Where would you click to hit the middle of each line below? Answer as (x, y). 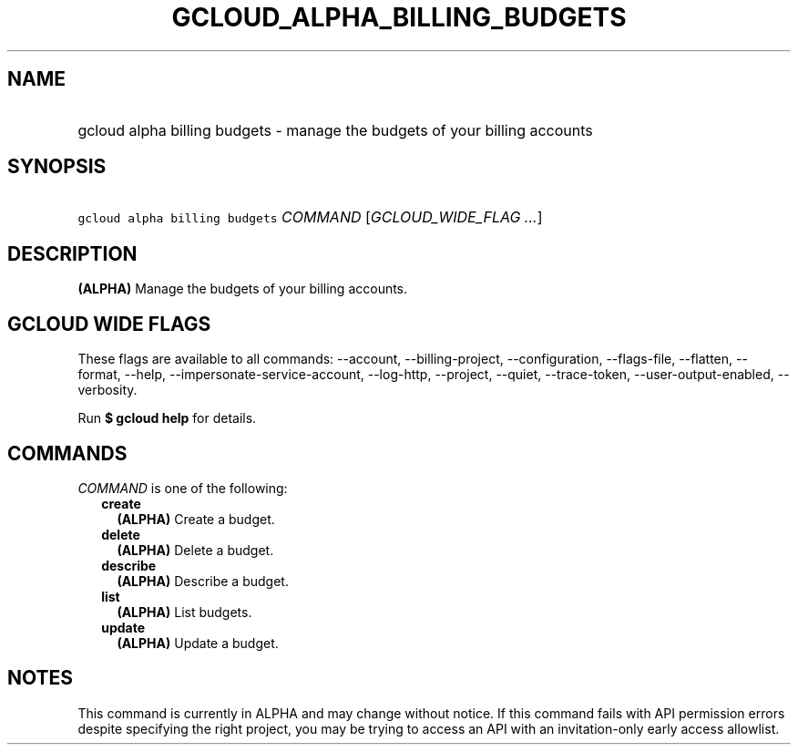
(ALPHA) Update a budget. (198, 643)
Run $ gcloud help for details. (167, 418)
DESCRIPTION (72, 253)
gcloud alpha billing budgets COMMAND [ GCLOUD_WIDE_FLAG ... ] (310, 217)
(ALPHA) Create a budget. (196, 519)
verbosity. (107, 390)
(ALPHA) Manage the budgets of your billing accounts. (243, 289)
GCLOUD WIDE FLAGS (109, 324)
